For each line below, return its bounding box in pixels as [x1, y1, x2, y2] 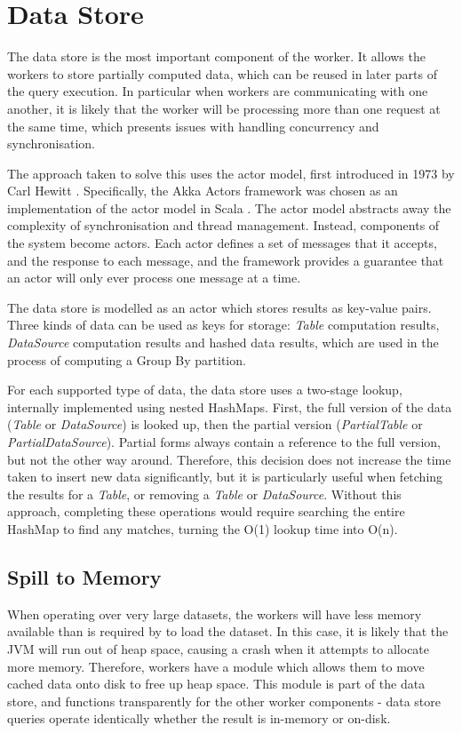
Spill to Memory [7, 562, 162, 590]
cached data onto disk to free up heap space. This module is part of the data [7, 674, 426, 693]
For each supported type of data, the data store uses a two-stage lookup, [7, 380, 402, 399]
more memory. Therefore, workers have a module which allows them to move [7, 657, 425, 675]
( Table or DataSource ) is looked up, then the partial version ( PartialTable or [7, 415, 423, 434]
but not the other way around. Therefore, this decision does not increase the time [7, 450, 451, 468]
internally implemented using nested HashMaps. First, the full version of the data [7, 397, 452, 416]
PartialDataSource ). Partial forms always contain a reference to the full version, [7, 433, 441, 450]
